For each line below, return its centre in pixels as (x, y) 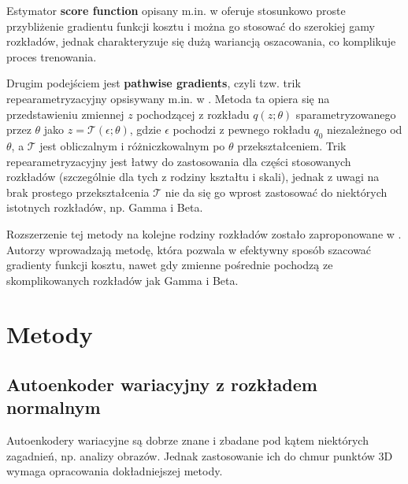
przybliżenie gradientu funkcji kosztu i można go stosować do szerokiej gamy (191, 26)
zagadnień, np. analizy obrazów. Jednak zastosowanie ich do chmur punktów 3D (200, 455)
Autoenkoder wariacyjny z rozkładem (162, 384)
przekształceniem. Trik (292, 145)
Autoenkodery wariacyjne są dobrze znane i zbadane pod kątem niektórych (187, 440)
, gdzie (145, 129)
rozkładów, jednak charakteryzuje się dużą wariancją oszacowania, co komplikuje (201, 41)
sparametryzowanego (346, 114)
